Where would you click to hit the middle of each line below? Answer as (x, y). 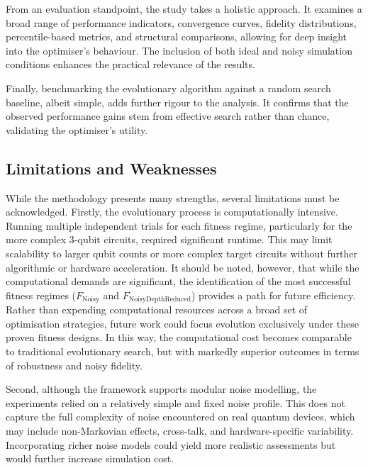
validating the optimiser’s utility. (77, 129)
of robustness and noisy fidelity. (74, 365)
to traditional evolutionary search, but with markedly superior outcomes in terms (183, 351)
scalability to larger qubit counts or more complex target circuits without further (182, 253)
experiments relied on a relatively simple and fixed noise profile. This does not (175, 402)
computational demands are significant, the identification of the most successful (178, 281)
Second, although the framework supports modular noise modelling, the (161, 389)
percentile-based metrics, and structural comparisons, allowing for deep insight (176, 37)
